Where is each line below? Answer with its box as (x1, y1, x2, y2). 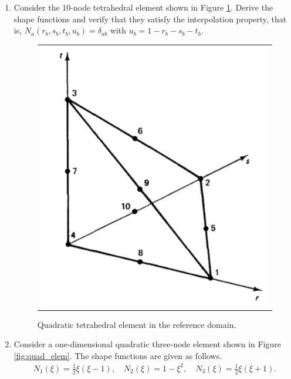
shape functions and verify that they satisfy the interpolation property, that (13, 12, 287, 25)
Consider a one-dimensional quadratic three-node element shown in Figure (13, 338, 281, 350)
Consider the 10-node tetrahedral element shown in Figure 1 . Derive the (13, 1, 273, 13)
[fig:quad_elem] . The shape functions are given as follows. (13, 349, 222, 361)
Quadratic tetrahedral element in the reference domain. (37, 318, 236, 330)
